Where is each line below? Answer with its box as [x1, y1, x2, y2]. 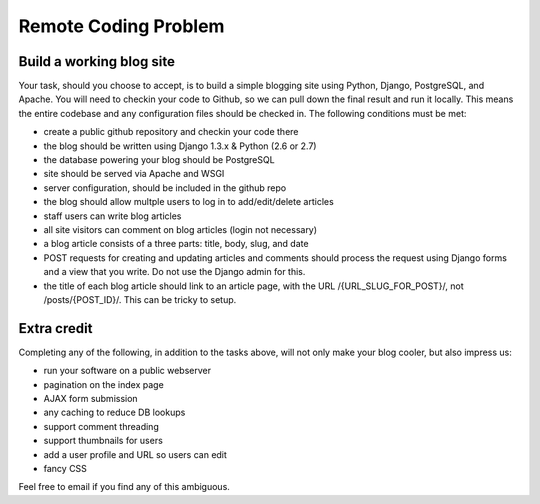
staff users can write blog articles [43, 210, 182, 222]
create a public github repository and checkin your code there [43, 126, 299, 138]
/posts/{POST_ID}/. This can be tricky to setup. [43, 293, 237, 305]
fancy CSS [43, 462, 87, 474]
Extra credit [18, 320, 93, 337]
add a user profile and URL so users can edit [43, 448, 227, 460]
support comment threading [43, 420, 159, 432]
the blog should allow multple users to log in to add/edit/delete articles [43, 196, 334, 208]
